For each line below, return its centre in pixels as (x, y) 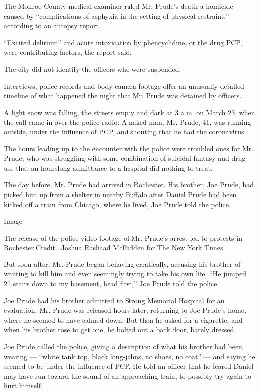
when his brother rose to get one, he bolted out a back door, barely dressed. (120, 329)
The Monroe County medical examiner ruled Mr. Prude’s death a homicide (119, 6)
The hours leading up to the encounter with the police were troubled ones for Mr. (129, 148)
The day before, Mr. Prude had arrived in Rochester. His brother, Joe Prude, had (129, 185)
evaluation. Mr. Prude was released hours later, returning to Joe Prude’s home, (125, 310)
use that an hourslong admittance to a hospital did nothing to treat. (108, 168)
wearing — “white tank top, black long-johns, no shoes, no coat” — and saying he (129, 356)
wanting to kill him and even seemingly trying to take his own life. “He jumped (125, 274)
